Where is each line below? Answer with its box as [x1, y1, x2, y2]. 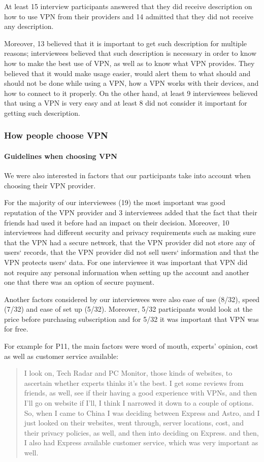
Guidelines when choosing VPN [4, 150, 117, 161]
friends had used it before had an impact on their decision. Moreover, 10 [4, 217, 229, 227]
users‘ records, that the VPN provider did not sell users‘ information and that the [4, 247, 259, 257]
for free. [4, 323, 28, 334]
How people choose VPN [4, 129, 108, 142]
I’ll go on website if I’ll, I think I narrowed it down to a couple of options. [24, 398, 254, 408]
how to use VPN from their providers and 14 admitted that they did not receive [4, 11, 253, 21]
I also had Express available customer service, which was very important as [24, 437, 258, 448]
